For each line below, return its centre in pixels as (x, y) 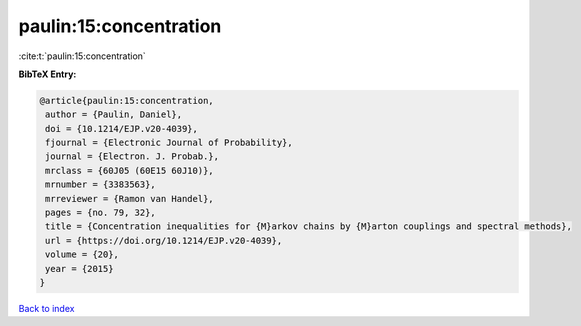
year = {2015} (79, 268)
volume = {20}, (82, 254)
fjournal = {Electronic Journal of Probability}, (169, 143)
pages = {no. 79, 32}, (101, 213)
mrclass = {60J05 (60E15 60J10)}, (129, 170)
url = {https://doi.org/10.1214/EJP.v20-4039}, (164, 240)
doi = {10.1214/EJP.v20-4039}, (122, 128)
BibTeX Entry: (47, 74)
